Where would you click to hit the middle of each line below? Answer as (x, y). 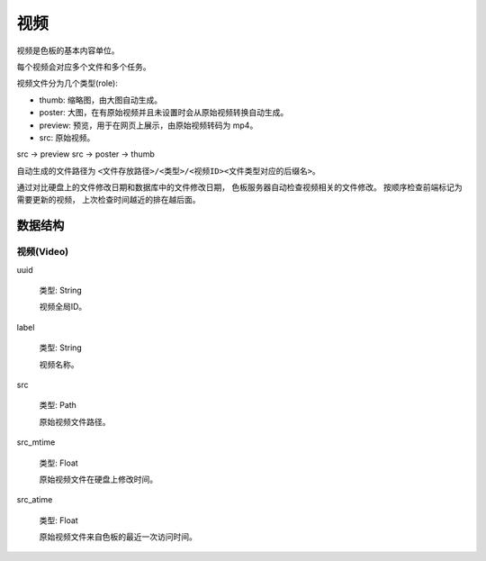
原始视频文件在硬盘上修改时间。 (98, 479)
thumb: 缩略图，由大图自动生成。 (100, 100)
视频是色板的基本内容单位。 (68, 50)
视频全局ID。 (63, 307)
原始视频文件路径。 (75, 421)
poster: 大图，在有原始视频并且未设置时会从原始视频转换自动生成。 (164, 113)
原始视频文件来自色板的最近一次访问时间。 (118, 537)
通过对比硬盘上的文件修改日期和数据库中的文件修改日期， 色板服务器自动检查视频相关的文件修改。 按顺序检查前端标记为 (239, 187)
